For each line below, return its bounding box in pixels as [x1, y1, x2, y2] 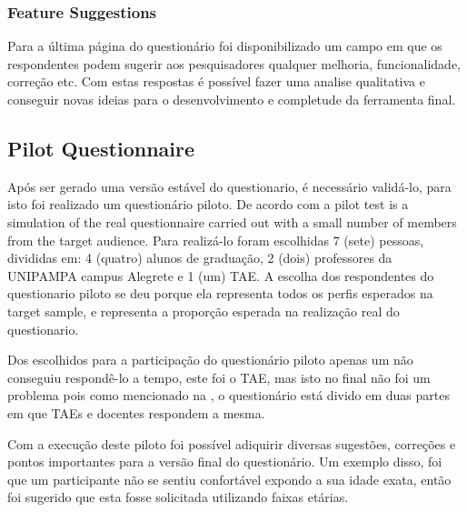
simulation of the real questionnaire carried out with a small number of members [7, 212, 457, 231]
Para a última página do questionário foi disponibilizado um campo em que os [7, 36, 442, 55]
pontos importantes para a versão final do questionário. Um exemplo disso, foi [7, 452, 442, 471]
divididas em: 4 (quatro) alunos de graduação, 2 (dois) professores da [7, 248, 392, 267]
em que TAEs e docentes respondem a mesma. [7, 403, 265, 422]
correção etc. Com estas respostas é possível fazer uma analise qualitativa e [7, 72, 425, 91]
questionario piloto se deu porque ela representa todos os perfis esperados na [7, 284, 433, 303]
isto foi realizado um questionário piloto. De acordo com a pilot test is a [7, 195, 409, 214]
